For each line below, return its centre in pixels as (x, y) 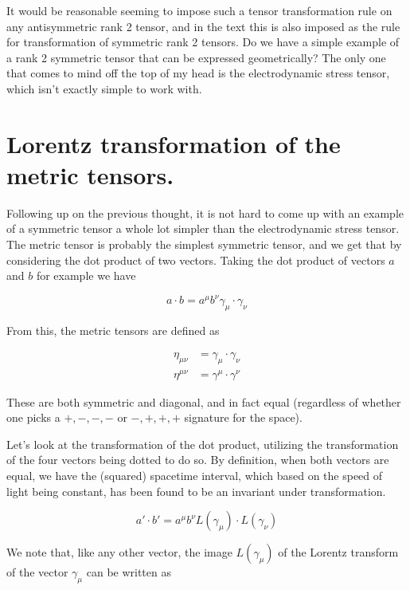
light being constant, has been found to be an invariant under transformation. (196, 491)
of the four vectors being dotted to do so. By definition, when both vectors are (198, 460)
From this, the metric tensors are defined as (113, 330)
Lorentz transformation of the (174, 143)
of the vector (37, 572)
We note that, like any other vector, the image (119, 552)
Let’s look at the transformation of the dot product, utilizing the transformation (203, 444)
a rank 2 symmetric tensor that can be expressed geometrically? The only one (196, 57)
